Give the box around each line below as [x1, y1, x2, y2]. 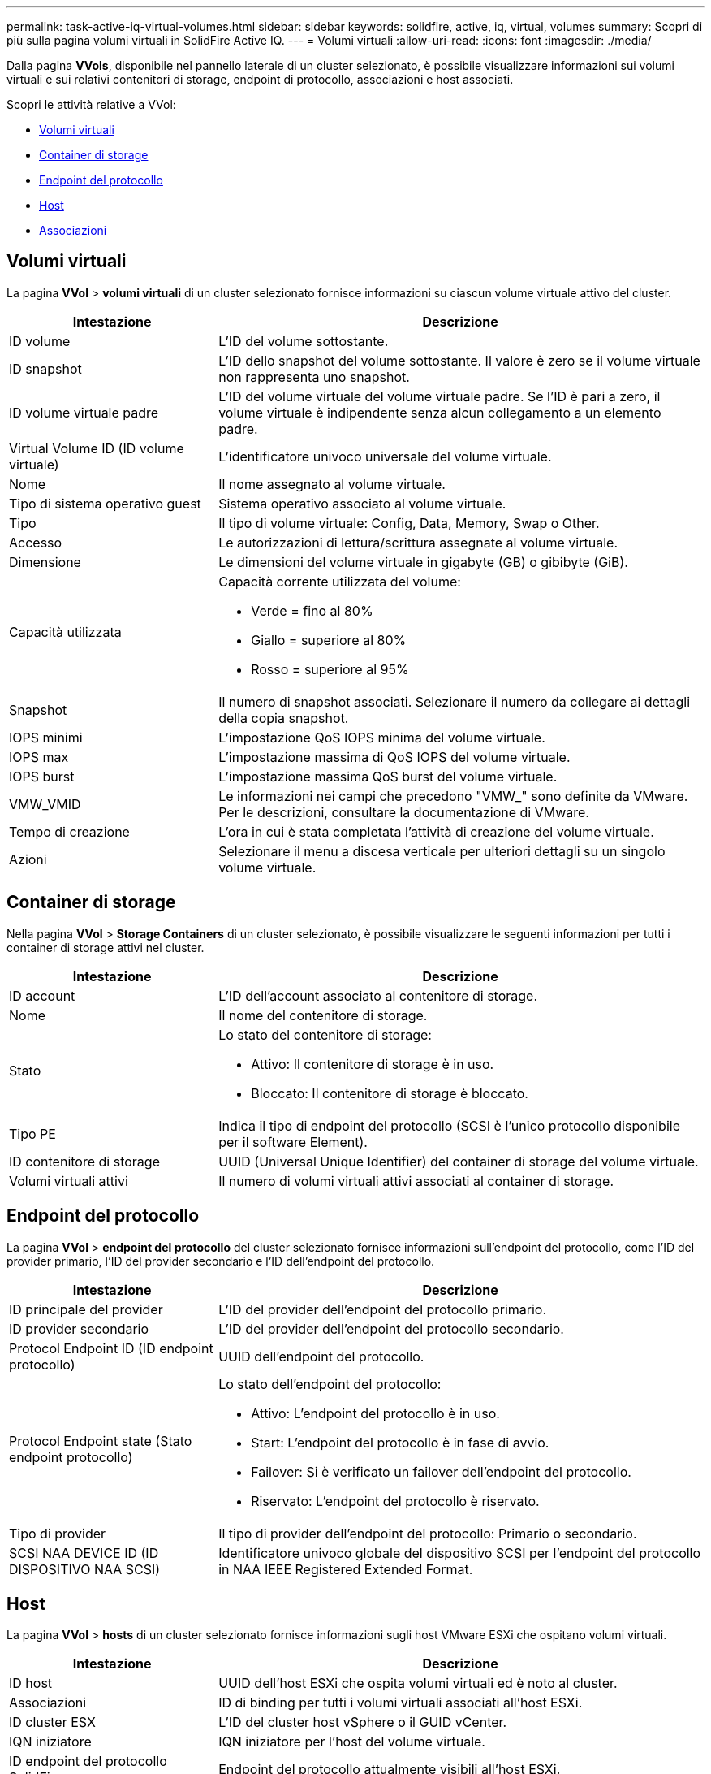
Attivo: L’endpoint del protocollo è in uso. [251, 1404, 500, 1421]
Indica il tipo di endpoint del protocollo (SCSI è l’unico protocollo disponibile [218, 1117, 680, 1134]
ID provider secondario [9, 1320, 149, 1337]
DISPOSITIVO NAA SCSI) [9, 1560, 161, 1577]
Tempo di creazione [9, 823, 130, 840]
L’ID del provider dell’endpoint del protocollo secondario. [218, 1320, 564, 1337]
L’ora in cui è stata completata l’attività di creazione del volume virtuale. [218, 823, 654, 840]
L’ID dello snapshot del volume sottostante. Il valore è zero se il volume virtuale [218, 352, 700, 369]
